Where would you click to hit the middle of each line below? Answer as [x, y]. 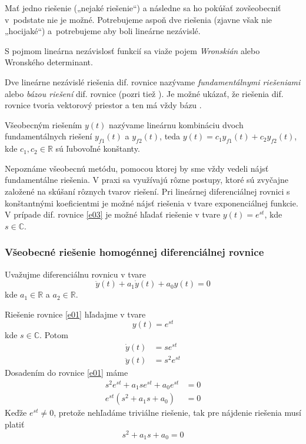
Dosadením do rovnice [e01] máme [66, 373]
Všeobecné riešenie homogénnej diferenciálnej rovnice [134, 252]
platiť [15, 424]
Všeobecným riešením [44, 124]
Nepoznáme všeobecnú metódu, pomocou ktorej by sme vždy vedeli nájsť [137, 168]
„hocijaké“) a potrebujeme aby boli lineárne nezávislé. [103, 31]
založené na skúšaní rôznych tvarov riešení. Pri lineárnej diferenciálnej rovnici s [147, 191]
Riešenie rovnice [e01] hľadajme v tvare [75, 314]
